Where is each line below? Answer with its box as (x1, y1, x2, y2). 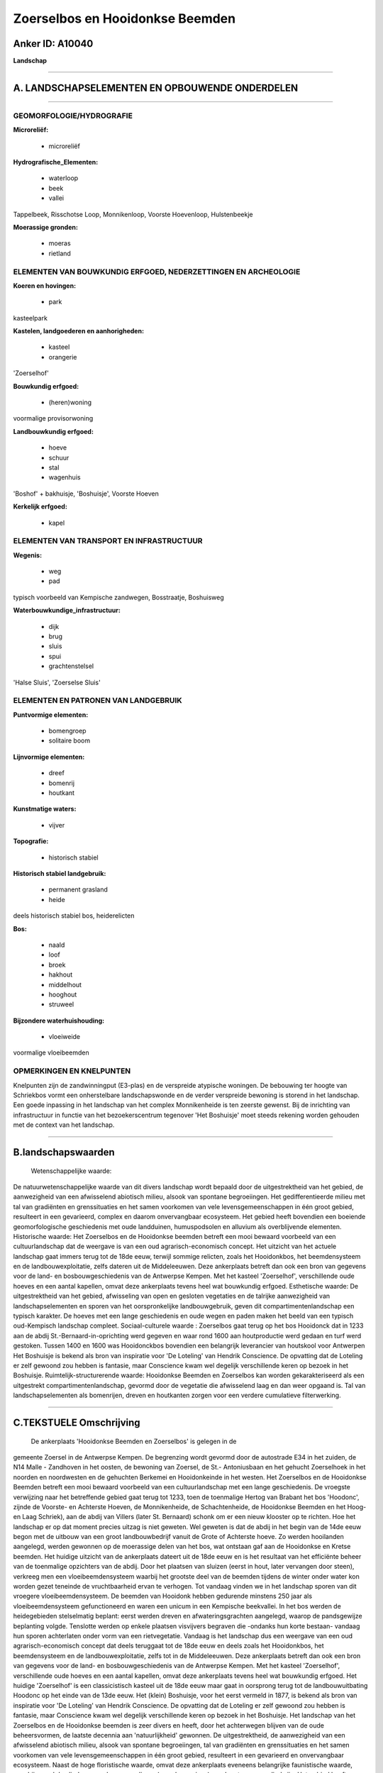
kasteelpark (13, 313, 48, 322)
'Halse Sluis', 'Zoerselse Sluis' (13, 678, 101, 687)
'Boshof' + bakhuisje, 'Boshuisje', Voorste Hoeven (13, 489, 159, 498)
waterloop (48, 174, 79, 182)
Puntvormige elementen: (13, 710, 89, 719)
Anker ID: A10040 (13, 38, 94, 50)
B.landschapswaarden (13, 1146, 115, 1158)
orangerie (48, 352, 77, 361)
